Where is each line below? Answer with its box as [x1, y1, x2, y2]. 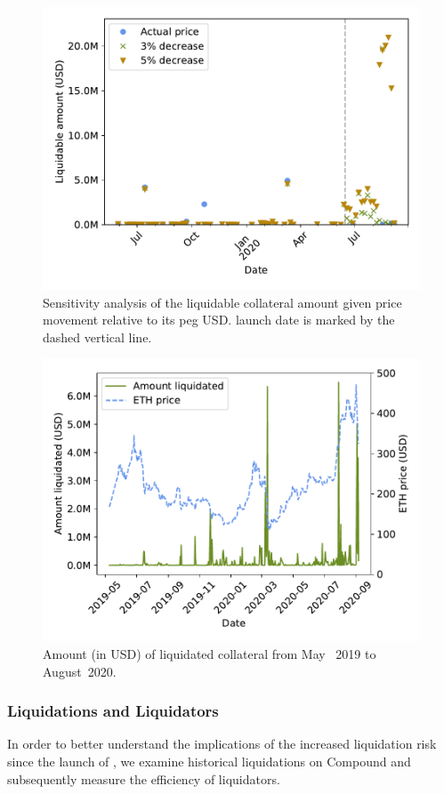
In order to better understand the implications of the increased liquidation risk [7, 734, 437, 753]
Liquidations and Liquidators [7, 700, 219, 722]
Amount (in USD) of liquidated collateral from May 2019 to [43, 644, 376, 662]
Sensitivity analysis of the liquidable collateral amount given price [43, 293, 402, 311]
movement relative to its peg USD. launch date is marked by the [43, 310, 395, 329]
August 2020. [43, 662, 117, 680]
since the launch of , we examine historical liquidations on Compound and [7, 751, 411, 770]
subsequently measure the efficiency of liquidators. [7, 769, 280, 788]
